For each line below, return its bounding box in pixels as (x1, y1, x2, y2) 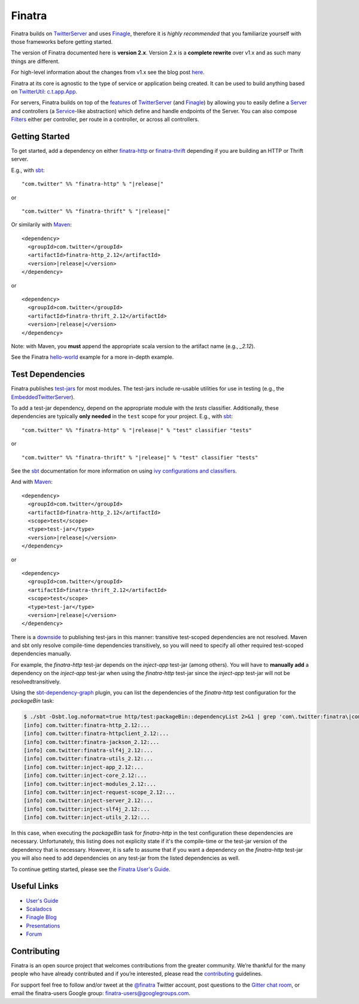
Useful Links (11, 881, 59, 891)
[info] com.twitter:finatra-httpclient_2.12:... (23, 730, 169, 737)
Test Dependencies (11, 369, 85, 380)
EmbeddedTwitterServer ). (11, 393, 75, 401)
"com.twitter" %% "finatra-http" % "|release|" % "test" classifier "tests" (22, 427, 252, 434)
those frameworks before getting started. (11, 38, 113, 45)
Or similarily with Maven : (11, 221, 72, 228)
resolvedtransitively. (11, 678, 61, 685)
